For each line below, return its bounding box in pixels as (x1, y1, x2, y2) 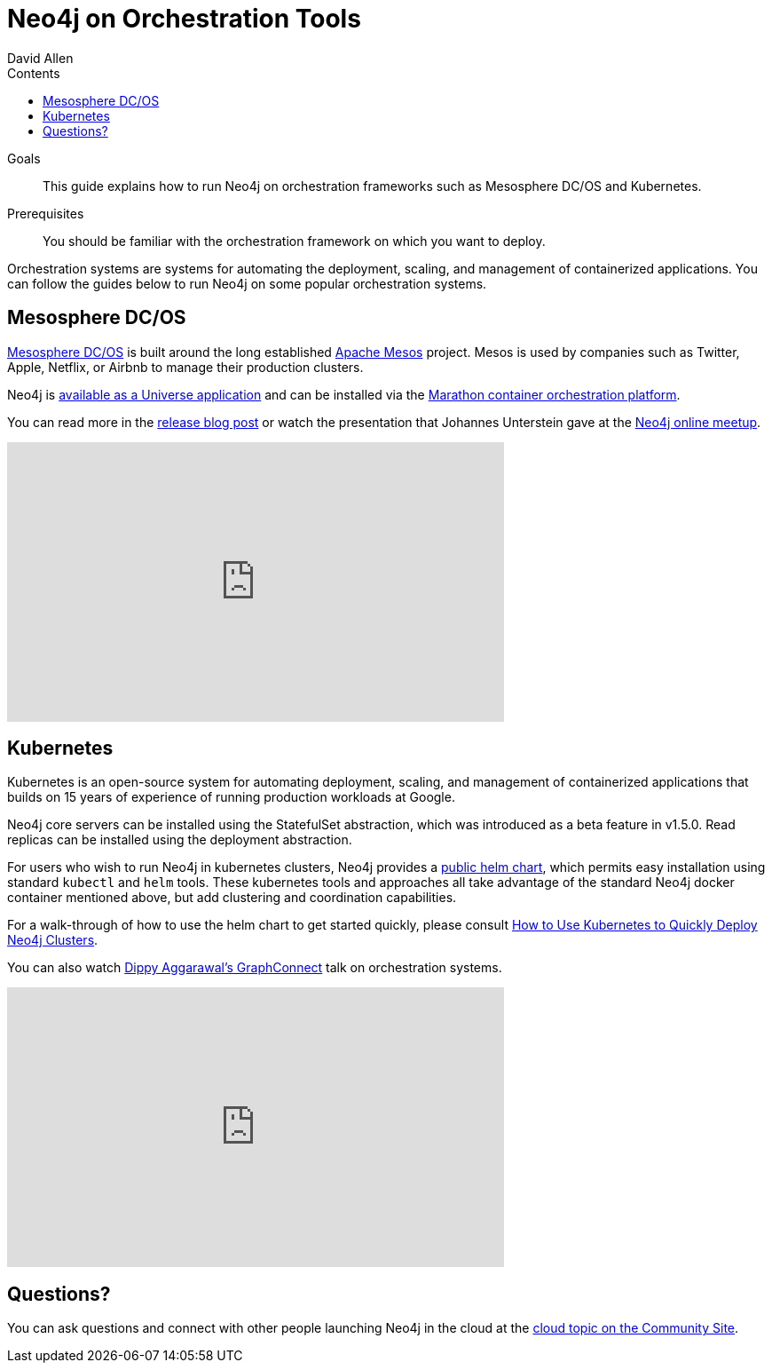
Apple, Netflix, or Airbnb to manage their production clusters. (7, 359, 364, 375)
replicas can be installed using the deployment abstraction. (7, 832, 352, 848)
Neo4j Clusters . (7, 932, 98, 948)
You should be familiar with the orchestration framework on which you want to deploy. (43, 233, 546, 249)
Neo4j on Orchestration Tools (7, 4, 361, 34)
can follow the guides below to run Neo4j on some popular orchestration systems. (7, 275, 487, 291)
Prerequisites (7, 205, 84, 221)
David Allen (7, 50, 74, 66)
